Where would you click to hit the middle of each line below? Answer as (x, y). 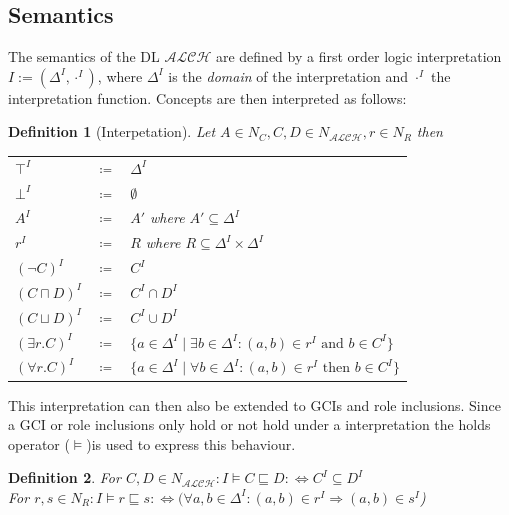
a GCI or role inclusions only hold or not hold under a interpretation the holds (249, 424)
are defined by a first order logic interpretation (358, 56)
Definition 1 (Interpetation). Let (112, 131)
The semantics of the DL (84, 56)
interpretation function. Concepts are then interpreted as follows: (207, 97)
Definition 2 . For (64, 477)
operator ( (39, 443)
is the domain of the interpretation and (288, 75)
